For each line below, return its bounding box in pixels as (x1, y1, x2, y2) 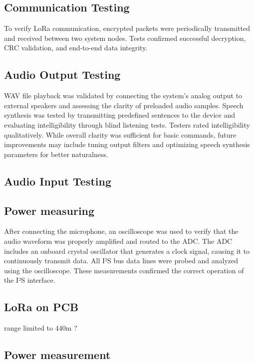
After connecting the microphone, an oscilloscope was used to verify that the (4, 226, 239, 236)
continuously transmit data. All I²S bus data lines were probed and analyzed (4, 255, 239, 266)
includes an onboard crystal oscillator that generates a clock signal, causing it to (4, 245, 250, 256)
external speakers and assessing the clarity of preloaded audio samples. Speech (4, 100, 244, 110)
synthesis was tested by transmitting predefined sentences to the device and (4, 110, 236, 120)
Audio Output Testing (4, 67, 121, 82)
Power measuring (4, 202, 95, 218)
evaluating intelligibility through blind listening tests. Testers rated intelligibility (4, 119, 250, 130)
